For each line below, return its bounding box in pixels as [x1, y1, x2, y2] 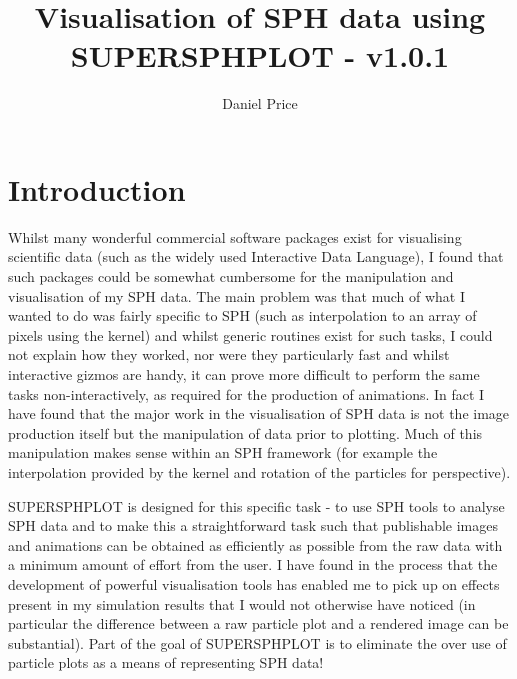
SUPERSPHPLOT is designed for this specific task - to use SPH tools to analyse [8, 495, 505, 516]
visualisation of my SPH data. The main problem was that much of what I [8, 285, 466, 306]
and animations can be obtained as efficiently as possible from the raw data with [8, 534, 503, 555]
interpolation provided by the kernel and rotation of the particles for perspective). [8, 461, 511, 482]
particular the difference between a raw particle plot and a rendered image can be [8, 613, 509, 634]
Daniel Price [222, 93, 298, 114]
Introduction [8, 168, 186, 209]
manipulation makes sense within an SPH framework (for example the [8, 442, 438, 463]
